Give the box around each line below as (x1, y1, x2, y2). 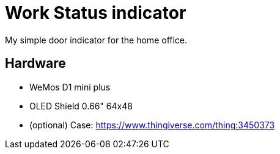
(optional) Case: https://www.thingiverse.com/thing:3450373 (29, 119, 275, 130)
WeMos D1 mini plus (29, 81, 111, 92)
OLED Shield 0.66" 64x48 (29, 100, 133, 111)
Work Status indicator (5, 2, 186, 23)
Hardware (5, 56, 66, 71)
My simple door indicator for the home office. (5, 34, 188, 45)
